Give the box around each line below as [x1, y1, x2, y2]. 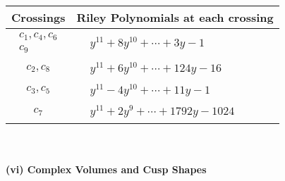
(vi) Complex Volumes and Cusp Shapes [6, 161, 207, 176]
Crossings [11, 9, 66, 25]
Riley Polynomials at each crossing [76, 9, 274, 25]
